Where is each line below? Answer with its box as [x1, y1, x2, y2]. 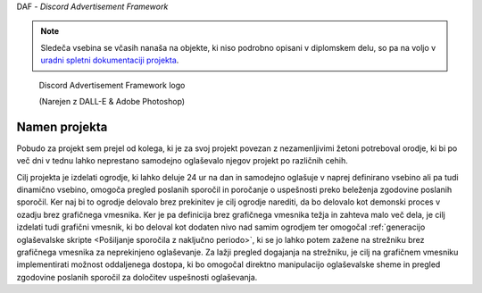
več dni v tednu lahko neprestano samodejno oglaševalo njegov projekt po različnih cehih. [16, 155, 348, 166]
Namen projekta [16, 119, 108, 134]
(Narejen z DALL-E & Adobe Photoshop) [38, 96, 186, 106]
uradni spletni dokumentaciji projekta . [40, 54, 179, 66]
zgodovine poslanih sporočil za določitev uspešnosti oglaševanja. [16, 272, 258, 282]
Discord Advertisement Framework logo [38, 80, 186, 90]
